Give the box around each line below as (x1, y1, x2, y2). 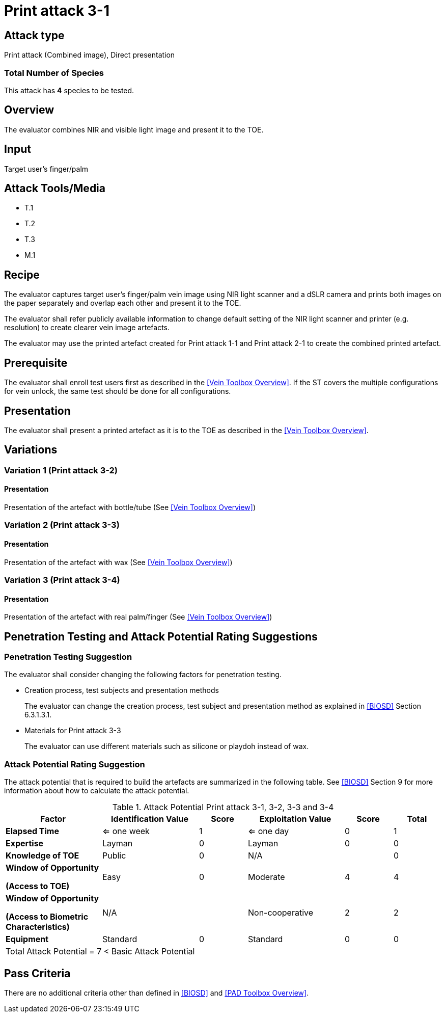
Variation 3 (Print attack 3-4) (4, 575, 120, 585)
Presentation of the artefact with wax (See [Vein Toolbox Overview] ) (4, 557, 233, 567)
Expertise (6, 838, 44, 849)
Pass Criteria (4, 967, 71, 980)
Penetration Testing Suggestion (4, 652, 132, 662)
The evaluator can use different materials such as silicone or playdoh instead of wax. (24, 742, 309, 751)
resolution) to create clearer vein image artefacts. (4, 323, 170, 332)
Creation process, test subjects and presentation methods (24, 686, 219, 695)
